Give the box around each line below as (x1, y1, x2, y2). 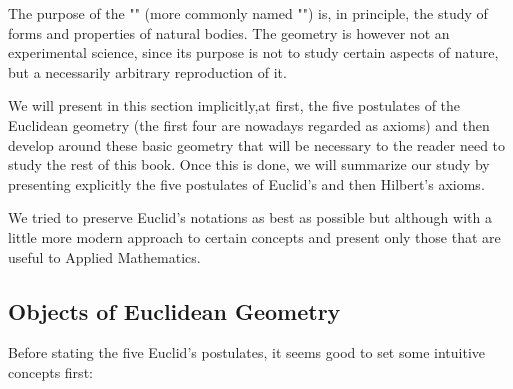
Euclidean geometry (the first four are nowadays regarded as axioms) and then (8, 114, 490, 135)
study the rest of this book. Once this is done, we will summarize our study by (8, 154, 490, 175)
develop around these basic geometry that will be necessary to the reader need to (8, 134, 506, 155)
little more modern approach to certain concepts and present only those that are (8, 226, 501, 247)
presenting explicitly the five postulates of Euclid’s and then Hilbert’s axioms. (8, 173, 485, 194)
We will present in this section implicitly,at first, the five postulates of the (8, 95, 461, 116)
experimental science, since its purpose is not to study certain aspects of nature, (8, 42, 499, 63)
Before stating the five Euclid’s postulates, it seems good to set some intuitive (8, 342, 485, 363)
